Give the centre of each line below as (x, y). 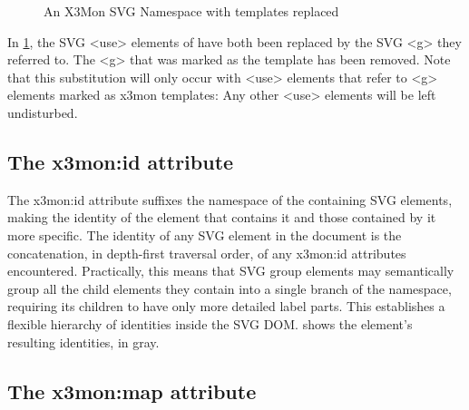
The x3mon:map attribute (132, 390)
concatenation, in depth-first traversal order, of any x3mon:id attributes (207, 253)
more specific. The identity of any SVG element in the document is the (205, 234)
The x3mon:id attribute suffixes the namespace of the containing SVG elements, (230, 199)
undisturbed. (43, 112)
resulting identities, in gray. (83, 342)
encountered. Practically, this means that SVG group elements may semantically (231, 271)
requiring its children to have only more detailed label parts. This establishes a (226, 306)
